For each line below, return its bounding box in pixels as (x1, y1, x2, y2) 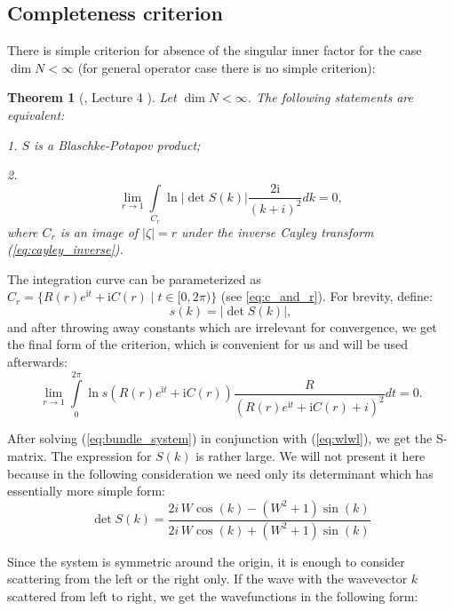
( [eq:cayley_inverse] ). (7, 240, 123, 258)
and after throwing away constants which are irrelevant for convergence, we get (7, 317, 437, 336)
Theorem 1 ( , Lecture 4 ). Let (7, 88, 177, 107)
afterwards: (7, 353, 68, 371)
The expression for (51, 446, 152, 464)
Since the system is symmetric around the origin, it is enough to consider (7, 551, 405, 570)
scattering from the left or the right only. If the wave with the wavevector (7, 569, 408, 588)
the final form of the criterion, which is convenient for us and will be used (7, 335, 409, 353)
